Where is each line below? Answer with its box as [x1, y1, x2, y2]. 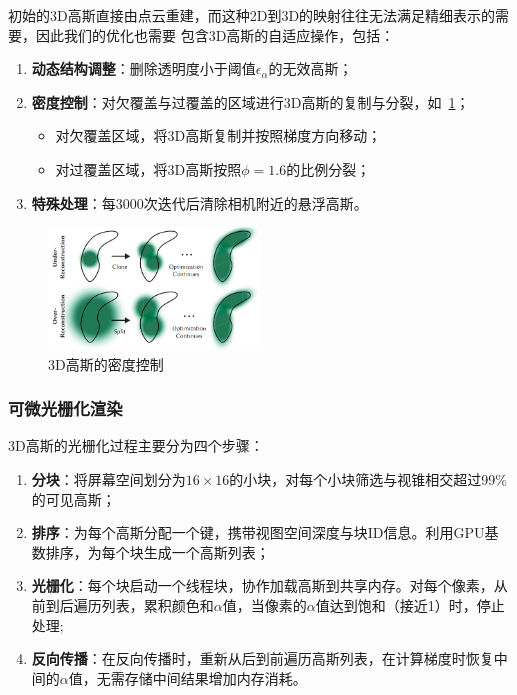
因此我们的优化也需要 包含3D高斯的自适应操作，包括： [35, 24, 395, 45]
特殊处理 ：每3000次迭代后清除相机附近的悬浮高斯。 [31, 192, 368, 213]
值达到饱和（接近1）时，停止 [315, 594, 505, 615]
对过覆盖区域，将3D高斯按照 [55, 158, 242, 179]
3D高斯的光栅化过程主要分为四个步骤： [8, 435, 264, 456]
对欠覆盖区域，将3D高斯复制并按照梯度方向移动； [55, 125, 382, 146]
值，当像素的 [222, 594, 307, 615]
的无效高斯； [268, 58, 353, 79]
